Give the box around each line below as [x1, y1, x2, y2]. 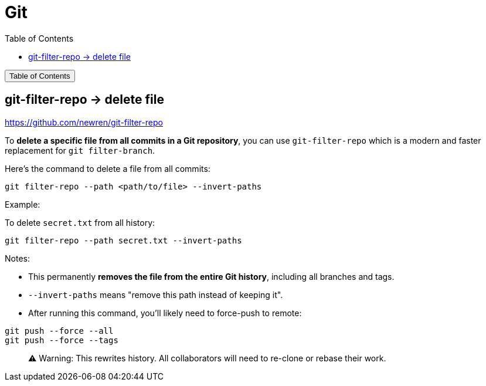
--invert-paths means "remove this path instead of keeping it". [28, 289, 283, 300]
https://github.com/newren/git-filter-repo [5, 117, 163, 127]
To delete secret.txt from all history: [5, 217, 155, 228]
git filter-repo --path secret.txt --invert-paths [5, 235, 242, 245]
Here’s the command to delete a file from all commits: [5, 163, 210, 174]
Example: [5, 199, 40, 209]
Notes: [5, 253, 30, 263]
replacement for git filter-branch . [5, 145, 155, 155]
